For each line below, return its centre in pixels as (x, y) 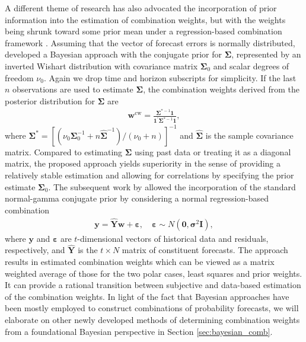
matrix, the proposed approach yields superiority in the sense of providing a (143, 163)
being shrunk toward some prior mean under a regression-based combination (144, 31)
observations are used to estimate (73, 89)
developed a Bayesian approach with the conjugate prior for (114, 54)
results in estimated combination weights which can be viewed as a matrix (140, 262)
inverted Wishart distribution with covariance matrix (101, 65)
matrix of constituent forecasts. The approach (205, 250)
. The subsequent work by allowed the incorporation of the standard (172, 186)
